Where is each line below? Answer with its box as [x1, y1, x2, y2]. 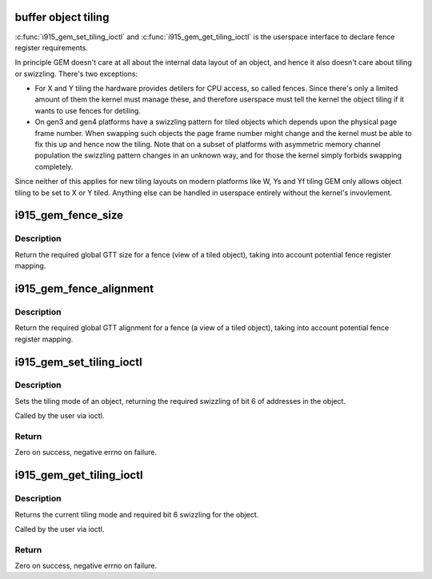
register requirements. [14, 42, 88, 52]
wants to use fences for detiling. [34, 106, 142, 115]
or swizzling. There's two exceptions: [14, 69, 138, 78]
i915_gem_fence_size [14, 209, 124, 222]
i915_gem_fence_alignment [14, 282, 154, 295]
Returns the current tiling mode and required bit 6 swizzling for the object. [14, 509, 259, 519]
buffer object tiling [14, 10, 110, 24]
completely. [34, 162, 74, 171]
